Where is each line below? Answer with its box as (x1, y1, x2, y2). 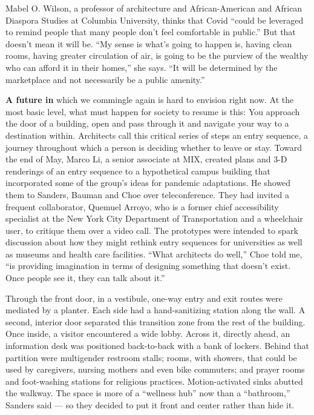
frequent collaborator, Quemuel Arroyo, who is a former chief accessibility (5, 200, 279, 213)
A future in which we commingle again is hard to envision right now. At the (5, 93, 294, 106)
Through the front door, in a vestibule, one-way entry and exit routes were (5, 291, 283, 304)
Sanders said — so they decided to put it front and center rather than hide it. (5, 399, 295, 411)
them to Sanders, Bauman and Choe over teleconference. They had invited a (5, 188, 289, 201)
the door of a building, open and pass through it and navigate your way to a (5, 117, 289, 130)
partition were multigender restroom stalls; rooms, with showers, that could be (5, 351, 297, 364)
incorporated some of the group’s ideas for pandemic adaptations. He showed (5, 176, 291, 189)
